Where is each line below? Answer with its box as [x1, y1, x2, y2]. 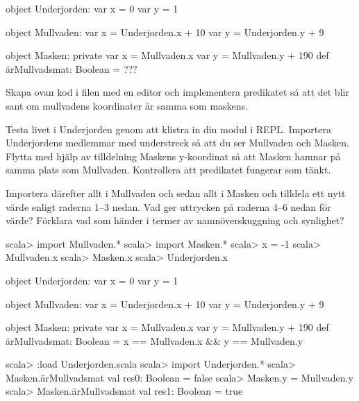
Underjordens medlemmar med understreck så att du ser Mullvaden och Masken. [6, 135, 349, 150]
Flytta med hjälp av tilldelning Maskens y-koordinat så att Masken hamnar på [6, 148, 341, 163]
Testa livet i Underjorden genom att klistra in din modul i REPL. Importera [6, 121, 331, 136]
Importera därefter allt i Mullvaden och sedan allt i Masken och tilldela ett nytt [6, 185, 346, 200]
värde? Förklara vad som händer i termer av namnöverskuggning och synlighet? [6, 213, 344, 228]
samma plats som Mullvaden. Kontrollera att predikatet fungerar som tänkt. [6, 162, 331, 177]
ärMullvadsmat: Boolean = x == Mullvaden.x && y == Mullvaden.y [6, 333, 303, 348]
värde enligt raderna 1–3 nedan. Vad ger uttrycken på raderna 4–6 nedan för [6, 199, 331, 214]
